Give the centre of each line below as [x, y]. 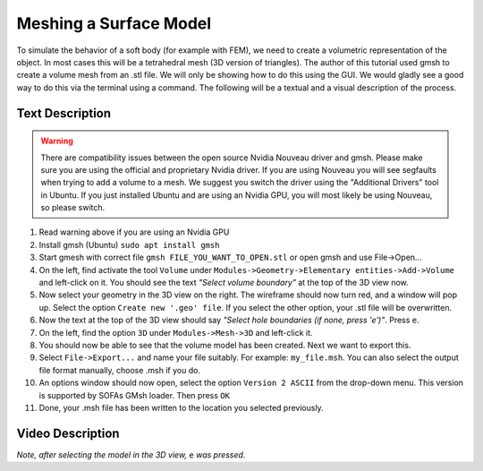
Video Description [68, 433]
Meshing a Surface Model [114, 23]
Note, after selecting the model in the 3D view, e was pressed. [131, 454]
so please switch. [73, 208]
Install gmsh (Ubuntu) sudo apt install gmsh [129, 244]
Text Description [64, 113]
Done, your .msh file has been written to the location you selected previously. [181, 407]
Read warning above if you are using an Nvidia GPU [134, 232]
